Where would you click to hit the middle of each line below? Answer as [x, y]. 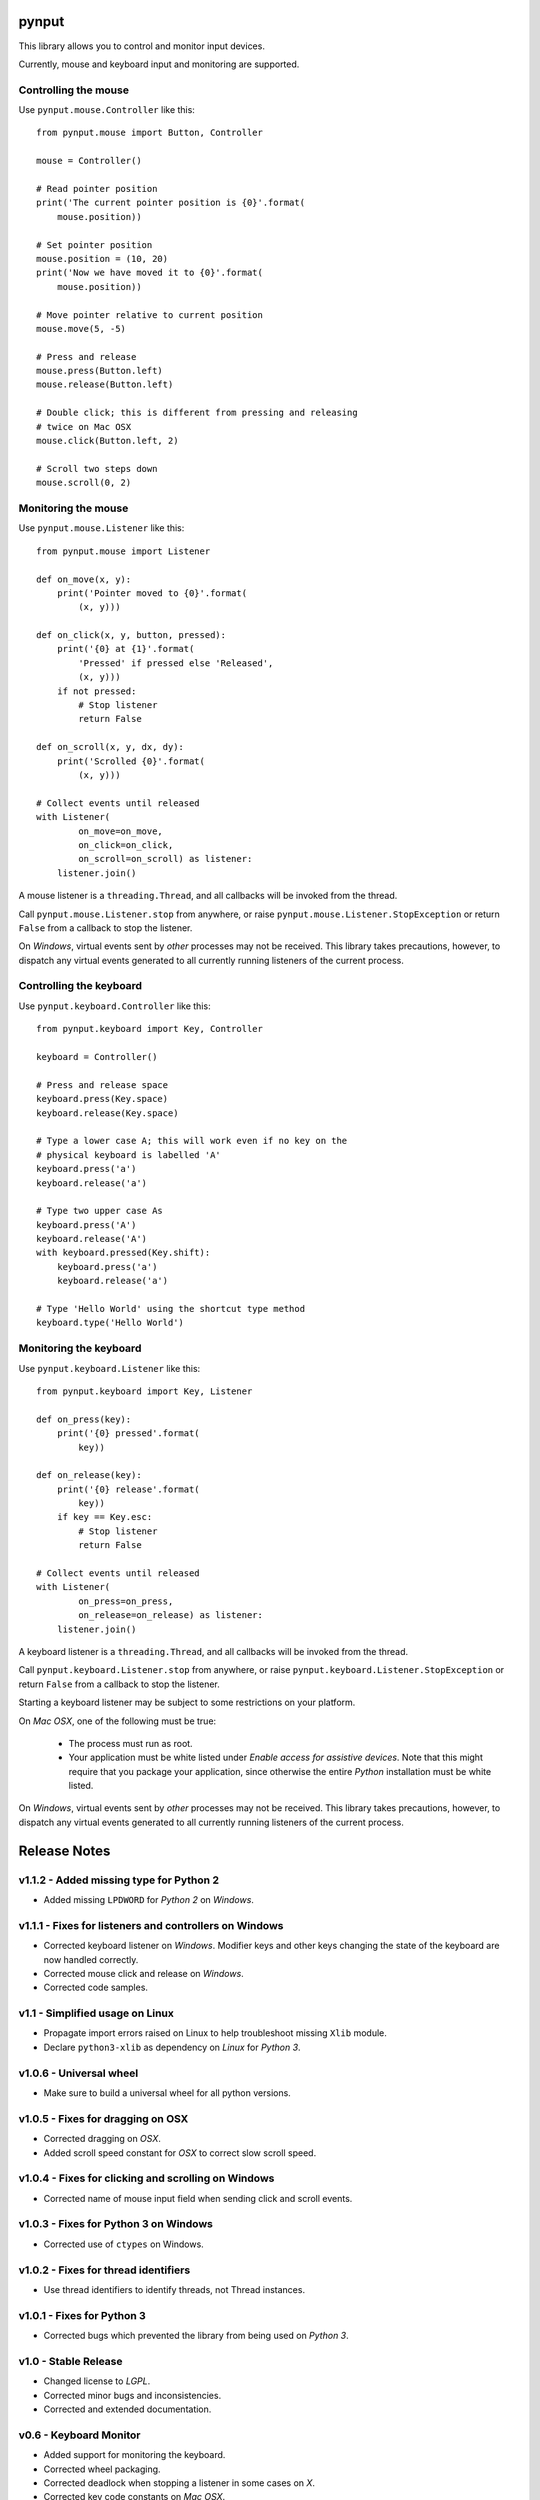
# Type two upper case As [100, 1211]
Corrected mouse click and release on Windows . [143, 1973]
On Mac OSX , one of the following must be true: [117, 1721]
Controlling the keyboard [80, 986]
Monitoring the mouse [73, 508]
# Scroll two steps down [97, 468]
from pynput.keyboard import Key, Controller [150, 1029]
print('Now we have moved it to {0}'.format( [150, 273]
